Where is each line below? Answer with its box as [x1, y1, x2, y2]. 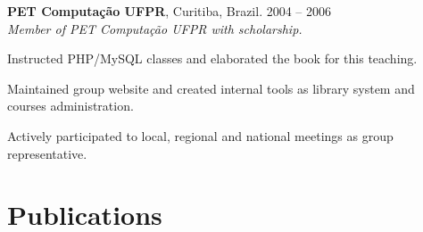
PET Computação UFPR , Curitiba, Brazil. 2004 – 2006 [7, 2, 332, 20]
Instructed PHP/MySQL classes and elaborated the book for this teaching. [7, 49, 418, 68]
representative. [7, 144, 87, 162]
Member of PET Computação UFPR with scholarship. [7, 19, 303, 37]
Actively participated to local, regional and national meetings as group [7, 126, 394, 145]
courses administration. [7, 96, 134, 115]
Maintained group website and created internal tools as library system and [7, 79, 415, 97]
